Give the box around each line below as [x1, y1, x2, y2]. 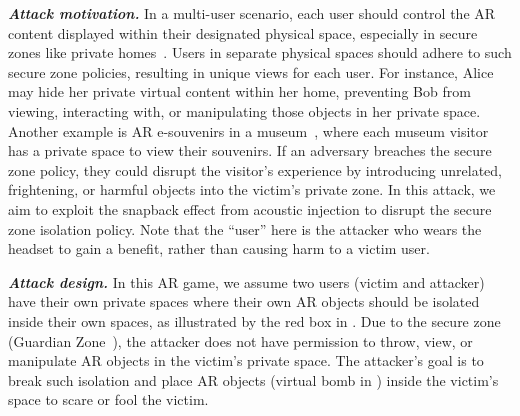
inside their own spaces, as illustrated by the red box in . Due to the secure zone [8, 310, 501, 331]
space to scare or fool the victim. [8, 389, 209, 410]
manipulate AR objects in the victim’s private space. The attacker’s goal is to [8, 350, 484, 371]
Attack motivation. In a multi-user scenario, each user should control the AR [8, 3, 496, 23]
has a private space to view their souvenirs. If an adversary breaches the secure [8, 140, 492, 161]
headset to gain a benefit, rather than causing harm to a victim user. [8, 238, 430, 259]
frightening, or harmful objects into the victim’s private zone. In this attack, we [8, 179, 496, 200]
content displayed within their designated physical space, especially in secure [8, 22, 478, 43]
